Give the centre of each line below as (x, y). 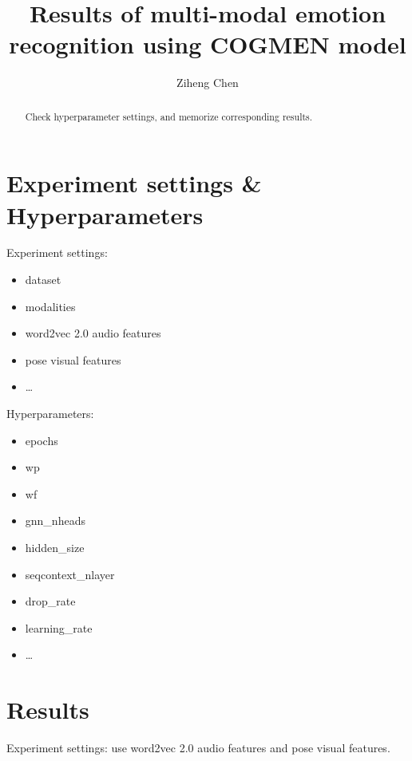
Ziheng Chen (208, 83)
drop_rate (50, 601)
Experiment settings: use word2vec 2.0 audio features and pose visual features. (198, 748)
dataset (43, 280)
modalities (50, 306)
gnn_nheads (55, 520)
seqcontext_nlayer (70, 574)
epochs (42, 440)
